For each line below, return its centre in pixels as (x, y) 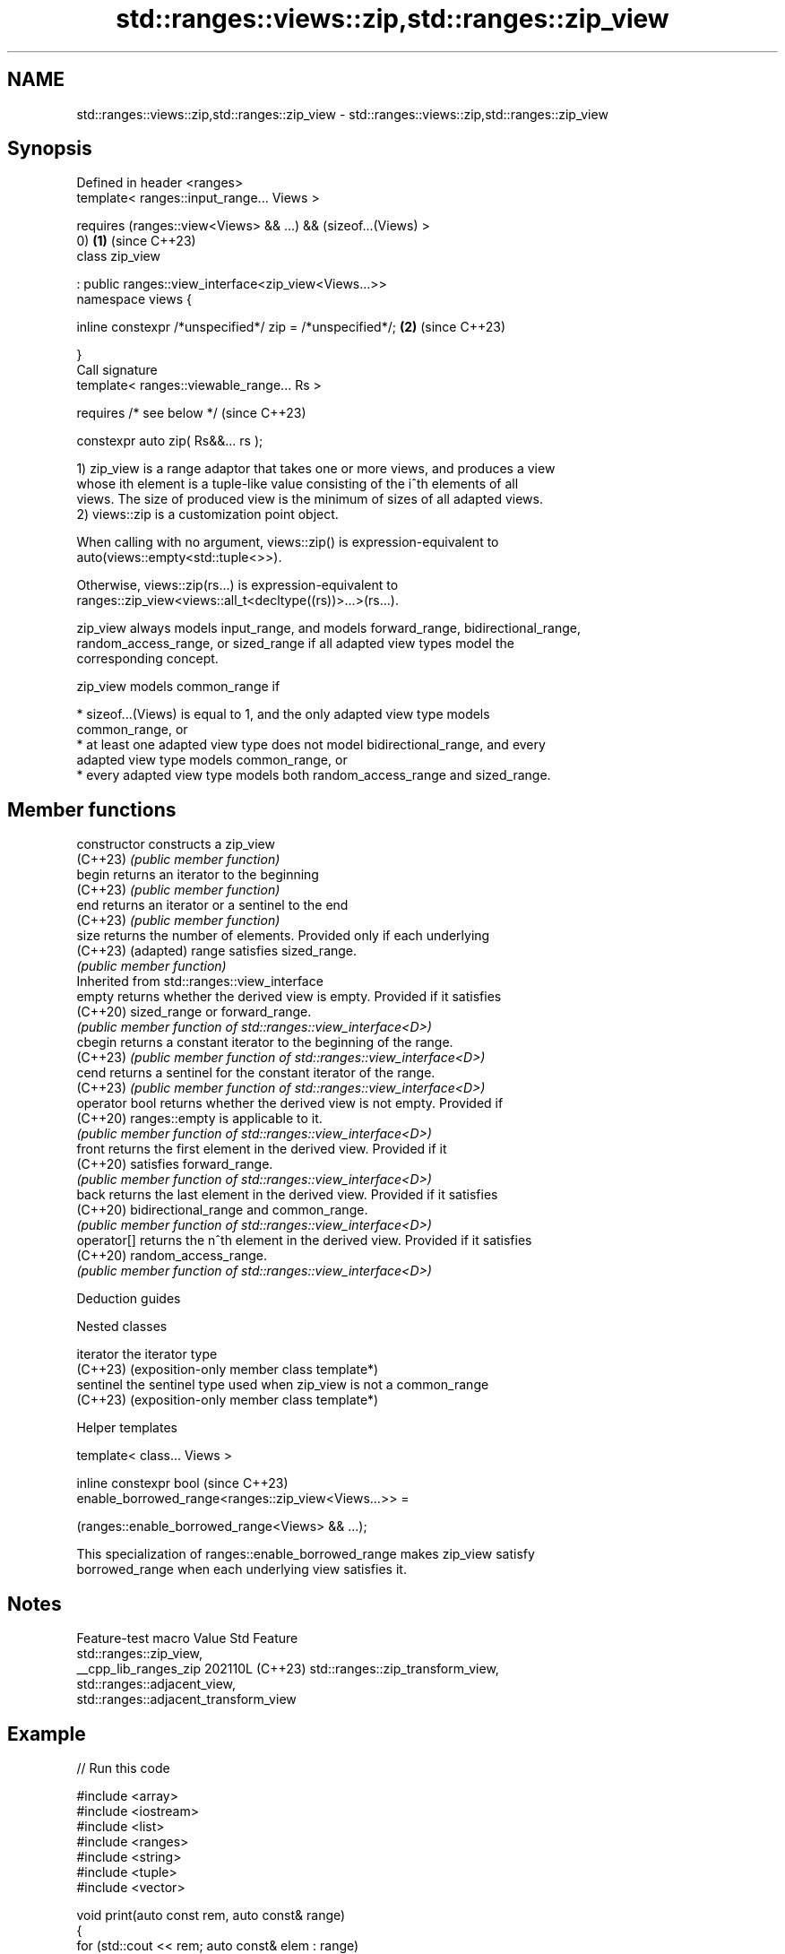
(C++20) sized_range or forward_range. (194, 1012)
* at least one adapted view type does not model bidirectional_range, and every (311, 745)
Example (47, 1734)
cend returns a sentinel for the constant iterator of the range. (256, 1073)
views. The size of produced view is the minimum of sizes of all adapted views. (310, 499)
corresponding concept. (147, 659)
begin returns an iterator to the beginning (198, 875)
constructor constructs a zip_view (176, 844)
